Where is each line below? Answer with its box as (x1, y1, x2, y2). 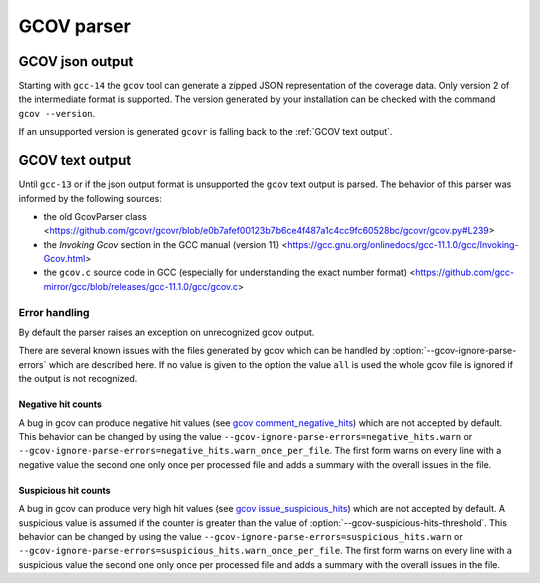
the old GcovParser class (43, 210, 147, 222)
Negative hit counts (18, 398, 102, 410)
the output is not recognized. (18, 373, 138, 385)
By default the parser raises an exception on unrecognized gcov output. (18, 326, 315, 339)
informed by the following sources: (18, 192, 162, 204)
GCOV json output (18, 53, 134, 70)
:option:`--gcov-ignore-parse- (392, 345, 517, 357)
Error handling (18, 305, 90, 319)
